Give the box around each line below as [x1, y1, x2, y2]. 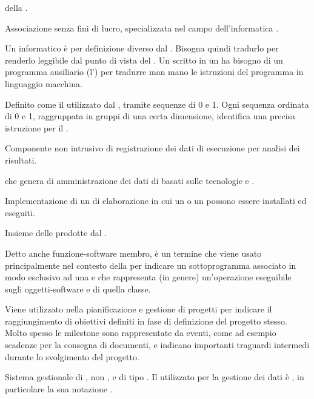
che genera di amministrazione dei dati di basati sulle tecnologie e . [5, 174, 255, 186]
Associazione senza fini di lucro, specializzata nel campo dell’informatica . [5, 21, 279, 34]
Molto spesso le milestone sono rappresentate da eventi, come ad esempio [5, 326, 276, 339]
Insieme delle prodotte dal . [5, 226, 107, 239]
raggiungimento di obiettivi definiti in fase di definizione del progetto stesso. [5, 314, 287, 327]
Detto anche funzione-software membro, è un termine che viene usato [5, 246, 262, 259]
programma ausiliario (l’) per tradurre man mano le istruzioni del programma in [5, 65, 304, 78]
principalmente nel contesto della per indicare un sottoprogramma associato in [5, 259, 296, 271]
